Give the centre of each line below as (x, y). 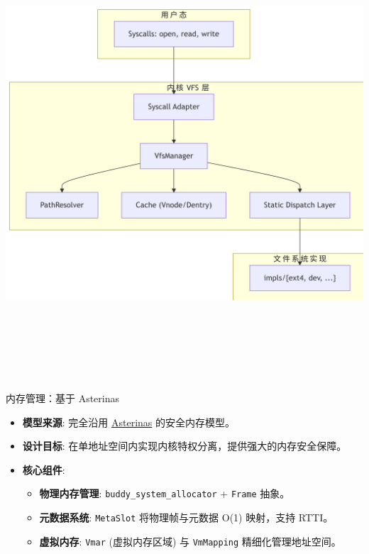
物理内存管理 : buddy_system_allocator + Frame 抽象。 (165, 493)
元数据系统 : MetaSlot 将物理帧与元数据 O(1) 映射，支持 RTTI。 (186, 517)
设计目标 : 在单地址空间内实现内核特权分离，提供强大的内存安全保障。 (184, 446)
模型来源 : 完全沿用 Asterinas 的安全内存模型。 (129, 422)
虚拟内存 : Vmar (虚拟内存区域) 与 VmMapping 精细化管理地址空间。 (190, 541)
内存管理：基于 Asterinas (63, 398)
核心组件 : (44, 469)
